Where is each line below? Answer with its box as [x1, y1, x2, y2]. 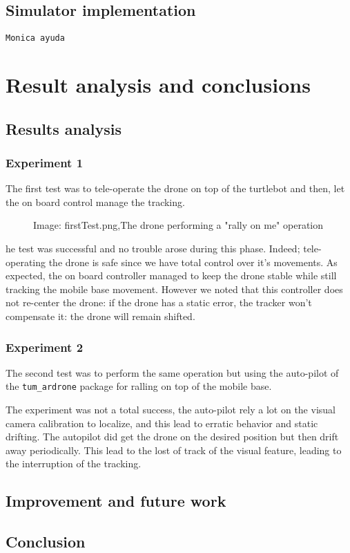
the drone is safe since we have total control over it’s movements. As [48, 254, 338, 269]
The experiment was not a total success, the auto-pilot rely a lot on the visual [6, 402, 336, 417]
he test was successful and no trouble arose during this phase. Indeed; [6, 241, 300, 256]
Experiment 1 [6, 153, 84, 171]
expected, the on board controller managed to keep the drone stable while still [6, 268, 337, 283]
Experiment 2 [6, 338, 84, 355]
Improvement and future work [6, 490, 226, 512]
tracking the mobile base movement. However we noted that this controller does [6, 281, 343, 296]
